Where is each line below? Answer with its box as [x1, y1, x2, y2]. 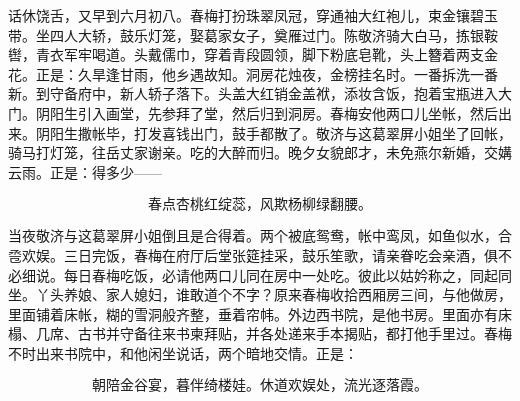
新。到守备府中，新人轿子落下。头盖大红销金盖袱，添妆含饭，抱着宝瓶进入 [8, 83, 498, 104]
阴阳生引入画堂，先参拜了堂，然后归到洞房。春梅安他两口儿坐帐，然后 [35, 102, 498, 123]
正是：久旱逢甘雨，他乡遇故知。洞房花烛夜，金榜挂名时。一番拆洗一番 [35, 63, 498, 84]
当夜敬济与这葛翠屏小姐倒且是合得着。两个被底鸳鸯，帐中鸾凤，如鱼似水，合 [8, 225, 512, 246]
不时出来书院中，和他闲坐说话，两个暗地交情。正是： [8, 342, 358, 363]
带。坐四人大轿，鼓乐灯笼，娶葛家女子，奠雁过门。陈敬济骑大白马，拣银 [8, 24, 484, 45]
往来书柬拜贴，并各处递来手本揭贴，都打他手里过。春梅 [147, 323, 512, 344]
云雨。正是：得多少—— [8, 161, 162, 182]
